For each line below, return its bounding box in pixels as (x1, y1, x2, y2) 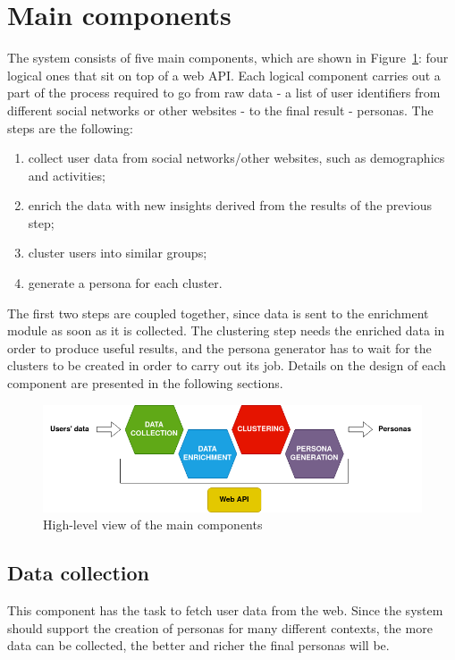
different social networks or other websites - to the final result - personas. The (7, 100, 434, 119)
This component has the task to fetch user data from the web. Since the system (7, 600, 443, 619)
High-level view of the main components (43, 515, 263, 534)
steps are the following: (7, 118, 133, 137)
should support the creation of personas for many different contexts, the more (7, 618, 433, 637)
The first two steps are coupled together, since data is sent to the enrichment (7, 303, 429, 322)
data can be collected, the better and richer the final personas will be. (7, 636, 390, 655)
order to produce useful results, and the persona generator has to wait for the (7, 338, 432, 357)
